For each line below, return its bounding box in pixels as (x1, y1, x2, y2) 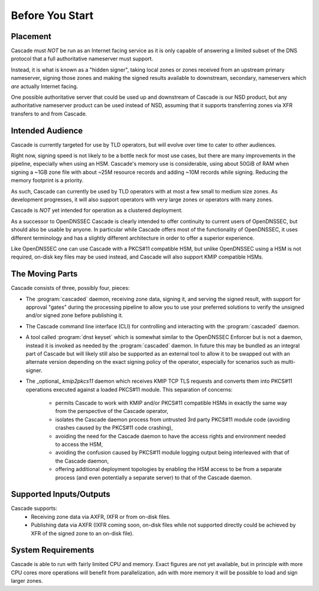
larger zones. (11, 577, 44, 584)
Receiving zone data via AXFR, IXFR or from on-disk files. (31, 513, 171, 520)
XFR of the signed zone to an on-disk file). (31, 529, 134, 537)
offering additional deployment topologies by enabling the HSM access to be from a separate (55, 466, 282, 473)
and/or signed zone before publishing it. (25, 312, 123, 319)
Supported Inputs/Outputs (11, 489, 110, 499)
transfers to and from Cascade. (11, 110, 87, 117)
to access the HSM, (55, 441, 103, 448)
